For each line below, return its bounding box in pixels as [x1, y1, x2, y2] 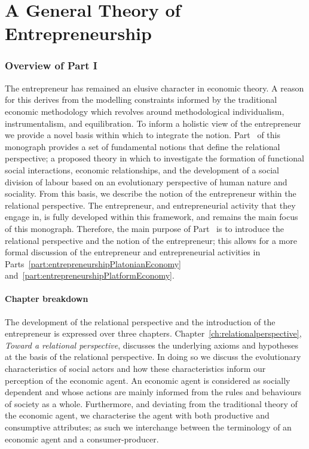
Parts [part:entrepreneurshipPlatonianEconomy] [5, 257, 182, 270]
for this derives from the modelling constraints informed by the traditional [5, 93, 277, 106]
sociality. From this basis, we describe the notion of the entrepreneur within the [5, 187, 296, 200]
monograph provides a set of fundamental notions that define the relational [5, 140, 280, 152]
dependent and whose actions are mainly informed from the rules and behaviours [5, 386, 301, 398]
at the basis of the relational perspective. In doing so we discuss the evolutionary [5, 350, 301, 363]
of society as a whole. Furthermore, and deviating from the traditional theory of [5, 397, 298, 410]
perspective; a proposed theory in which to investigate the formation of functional [5, 152, 304, 164]
